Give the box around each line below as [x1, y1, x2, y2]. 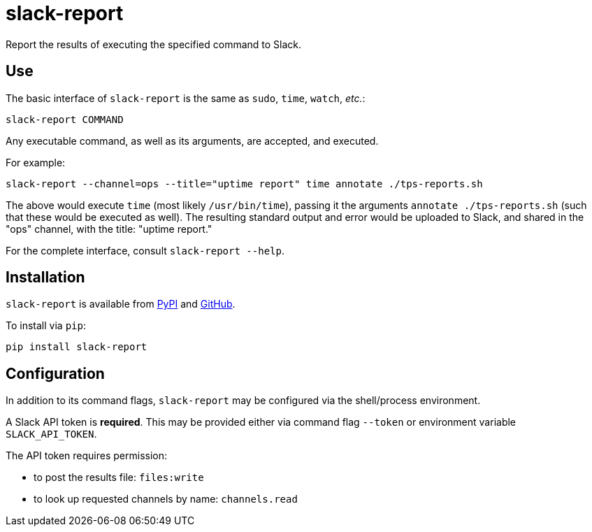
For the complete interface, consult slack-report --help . [6, 244, 284, 257]
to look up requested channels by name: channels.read [34, 493, 298, 505]
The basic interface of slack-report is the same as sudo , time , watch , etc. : [6, 92, 366, 104]
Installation [6, 268, 85, 287]
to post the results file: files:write [34, 471, 204, 484]
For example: [6, 156, 66, 168]
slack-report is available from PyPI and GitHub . [6, 298, 236, 310]
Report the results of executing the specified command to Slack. [6, 38, 302, 50]
